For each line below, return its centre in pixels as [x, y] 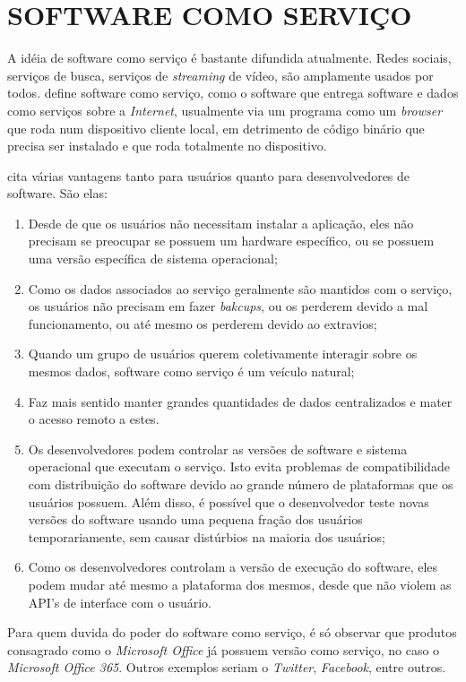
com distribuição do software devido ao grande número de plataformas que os [241, 484]
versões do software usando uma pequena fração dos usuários [195, 519]
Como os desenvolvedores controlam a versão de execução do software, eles [233, 567]
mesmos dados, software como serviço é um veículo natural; [191, 371]
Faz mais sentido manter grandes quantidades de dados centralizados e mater [240, 401]
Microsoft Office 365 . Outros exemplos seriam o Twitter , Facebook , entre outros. [227, 667]
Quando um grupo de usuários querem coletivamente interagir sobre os [223, 354]
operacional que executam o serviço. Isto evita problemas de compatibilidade [239, 466]
